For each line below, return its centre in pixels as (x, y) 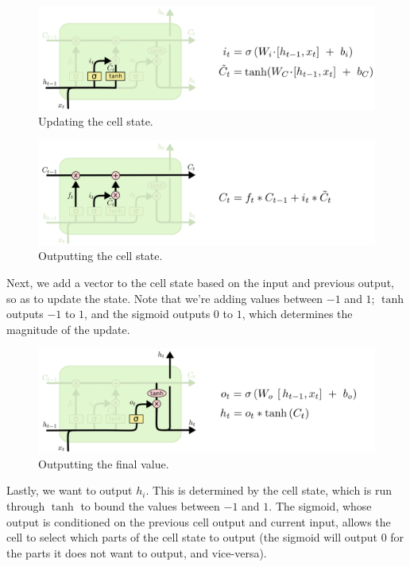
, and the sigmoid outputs (147, 314)
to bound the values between (150, 506)
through (26, 506)
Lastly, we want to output (70, 490)
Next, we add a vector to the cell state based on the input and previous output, (200, 283)
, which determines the (297, 314)
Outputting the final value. (104, 463)
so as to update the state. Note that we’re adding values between (165, 298)
